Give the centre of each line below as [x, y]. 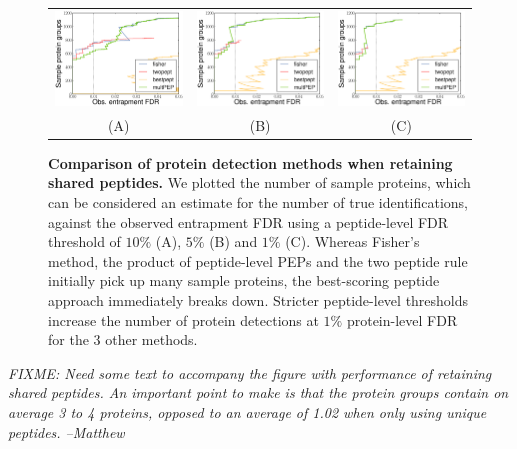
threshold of [84, 241]
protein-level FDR [402, 319]
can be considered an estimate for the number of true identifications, [258, 201]
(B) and [233, 241]
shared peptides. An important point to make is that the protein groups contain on [258, 392]
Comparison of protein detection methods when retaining [250, 162]
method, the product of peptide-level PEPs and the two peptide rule [258, 260]
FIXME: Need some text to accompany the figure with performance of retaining [250, 372]
